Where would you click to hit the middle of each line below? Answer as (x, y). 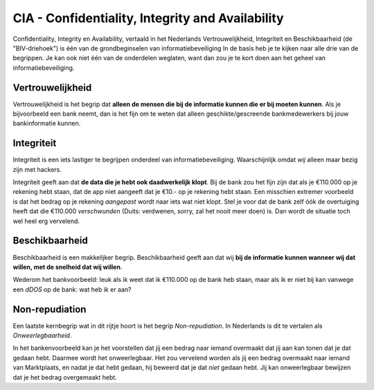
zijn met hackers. (37, 169)
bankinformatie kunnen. (47, 123)
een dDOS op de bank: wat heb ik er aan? (72, 289)
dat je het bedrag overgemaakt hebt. (65, 377)
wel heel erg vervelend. (46, 221)
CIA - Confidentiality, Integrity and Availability (148, 18)
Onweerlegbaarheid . (42, 335)
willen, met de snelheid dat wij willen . (68, 267)
